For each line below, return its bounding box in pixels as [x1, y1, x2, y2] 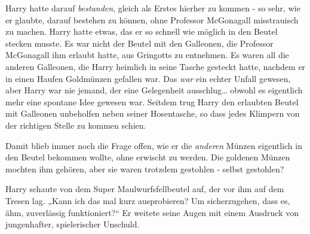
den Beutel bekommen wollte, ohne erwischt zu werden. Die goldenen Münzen [5, 151, 290, 163]
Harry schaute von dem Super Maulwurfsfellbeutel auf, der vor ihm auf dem [5, 183, 284, 195]
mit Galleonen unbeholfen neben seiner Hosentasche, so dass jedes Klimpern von [5, 107, 300, 120]
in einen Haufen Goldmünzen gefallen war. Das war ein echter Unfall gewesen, [5, 72, 291, 84]
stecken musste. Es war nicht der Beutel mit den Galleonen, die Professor [5, 37, 274, 49]
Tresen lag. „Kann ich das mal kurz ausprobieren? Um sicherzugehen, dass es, [5, 194, 290, 206]
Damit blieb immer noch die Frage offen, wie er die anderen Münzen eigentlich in [5, 139, 302, 151]
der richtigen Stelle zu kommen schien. [5, 118, 146, 131]
